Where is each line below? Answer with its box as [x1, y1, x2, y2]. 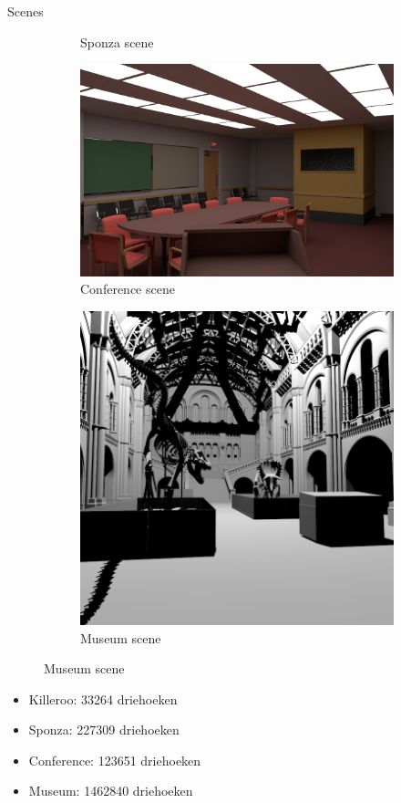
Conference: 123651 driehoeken [28, 750, 201, 769]
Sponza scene [80, 32, 154, 51]
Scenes [7, 2, 44, 20]
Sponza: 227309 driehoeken [28, 720, 180, 739]
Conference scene [80, 279, 175, 298]
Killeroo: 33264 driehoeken [28, 689, 178, 708]
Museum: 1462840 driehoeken [28, 781, 193, 800]
